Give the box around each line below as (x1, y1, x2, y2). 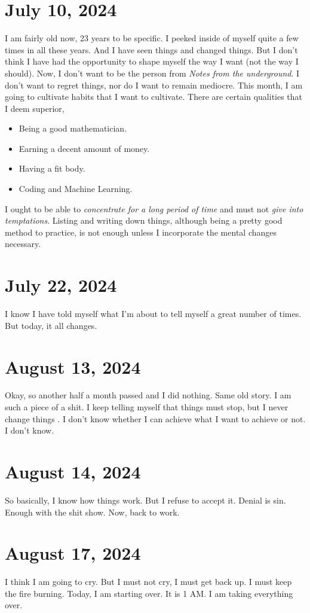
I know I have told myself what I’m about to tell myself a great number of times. (5, 307, 302, 320)
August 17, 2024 (5, 541, 141, 565)
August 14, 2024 (5, 459, 141, 484)
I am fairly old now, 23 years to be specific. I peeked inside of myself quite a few (5, 32, 299, 44)
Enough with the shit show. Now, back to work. (5, 505, 180, 518)
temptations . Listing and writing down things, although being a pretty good (5, 214, 283, 227)
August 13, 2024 (5, 354, 141, 379)
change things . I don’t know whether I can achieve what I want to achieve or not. (5, 412, 306, 425)
